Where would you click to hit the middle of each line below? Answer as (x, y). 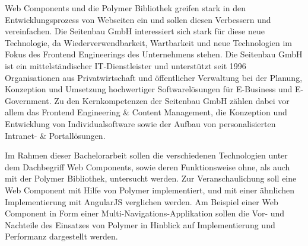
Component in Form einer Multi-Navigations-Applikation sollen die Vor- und (145, 213)
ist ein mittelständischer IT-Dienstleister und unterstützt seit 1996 (126, 65)
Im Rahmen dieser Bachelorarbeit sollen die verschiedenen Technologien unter (146, 155)
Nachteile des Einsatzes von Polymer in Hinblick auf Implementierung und (140, 224)
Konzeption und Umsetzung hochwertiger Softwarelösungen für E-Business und (149, 89)
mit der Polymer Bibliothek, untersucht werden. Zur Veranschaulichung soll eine (151, 178)
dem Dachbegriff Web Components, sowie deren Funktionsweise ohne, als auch (147, 166)
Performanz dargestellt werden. (61, 236)
